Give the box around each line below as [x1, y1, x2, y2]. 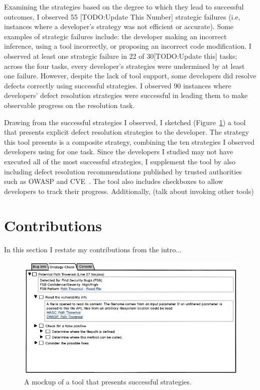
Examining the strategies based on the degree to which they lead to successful [4, 2, 244, 12]
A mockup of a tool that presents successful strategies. [24, 376, 192, 387]
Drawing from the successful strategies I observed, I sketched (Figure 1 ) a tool [4, 117, 246, 127]
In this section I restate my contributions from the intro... [4, 244, 182, 255]
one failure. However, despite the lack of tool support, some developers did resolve [4, 70, 256, 81]
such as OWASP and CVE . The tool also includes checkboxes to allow [4, 176, 223, 186]
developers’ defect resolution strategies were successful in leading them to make [4, 90, 248, 101]
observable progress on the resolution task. [4, 100, 135, 110]
